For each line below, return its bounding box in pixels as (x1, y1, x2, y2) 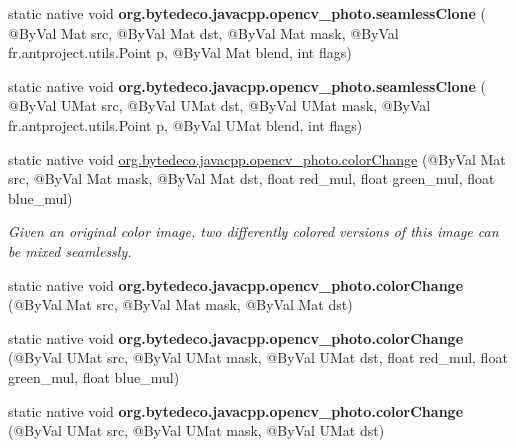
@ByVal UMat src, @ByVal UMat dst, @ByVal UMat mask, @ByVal (8, 95, 431, 116)
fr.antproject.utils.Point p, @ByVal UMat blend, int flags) (8, 114, 363, 135)
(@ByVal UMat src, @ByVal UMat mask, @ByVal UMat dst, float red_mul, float (8, 347, 508, 368)
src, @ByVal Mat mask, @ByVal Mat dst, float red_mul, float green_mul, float (8, 168, 495, 189)
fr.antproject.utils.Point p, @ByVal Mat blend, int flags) (8, 42, 352, 63)
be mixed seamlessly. (8, 240, 132, 261)
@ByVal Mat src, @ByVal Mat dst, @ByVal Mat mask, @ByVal (8, 22, 399, 43)
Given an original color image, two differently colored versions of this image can (8, 221, 499, 242)
